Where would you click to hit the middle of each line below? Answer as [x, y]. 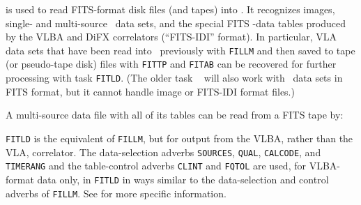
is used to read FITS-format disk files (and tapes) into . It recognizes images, [170, 9]
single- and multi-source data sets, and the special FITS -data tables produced [176, 23]
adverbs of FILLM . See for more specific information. [116, 193]
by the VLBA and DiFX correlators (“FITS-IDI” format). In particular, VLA [171, 37]
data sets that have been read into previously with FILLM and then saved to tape [180, 50]
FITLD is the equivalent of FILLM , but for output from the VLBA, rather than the [179, 138]
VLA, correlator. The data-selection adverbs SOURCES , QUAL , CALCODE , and [163, 152]
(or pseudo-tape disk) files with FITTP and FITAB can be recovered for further [171, 64]
